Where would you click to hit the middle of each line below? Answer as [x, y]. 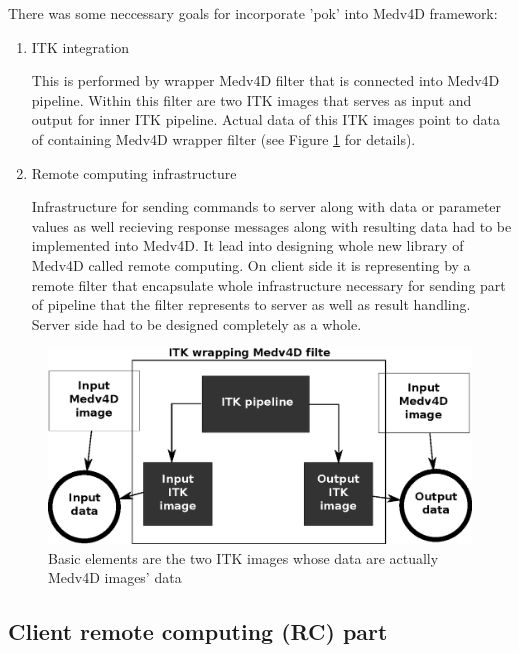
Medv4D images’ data [115, 577]
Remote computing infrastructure [134, 172]
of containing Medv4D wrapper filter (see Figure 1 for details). [223, 138]
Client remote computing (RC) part [198, 631]
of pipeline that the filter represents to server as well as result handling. [251, 304]
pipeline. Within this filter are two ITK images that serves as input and [251, 99]
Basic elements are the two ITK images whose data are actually [243, 557]
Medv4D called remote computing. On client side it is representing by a [251, 264]
